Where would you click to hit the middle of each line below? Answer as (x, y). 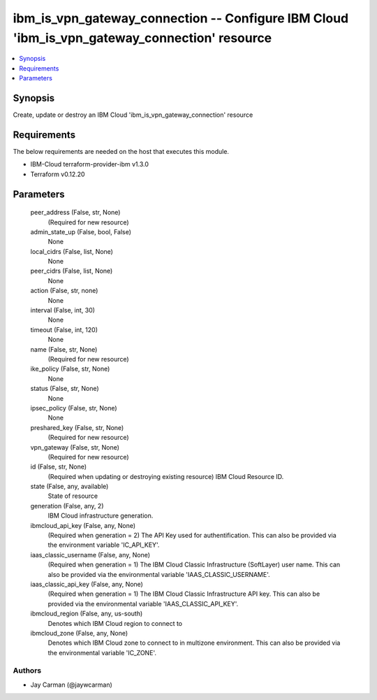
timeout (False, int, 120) (64, 329)
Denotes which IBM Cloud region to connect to (115, 623)
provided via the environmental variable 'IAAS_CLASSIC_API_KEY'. (143, 603)
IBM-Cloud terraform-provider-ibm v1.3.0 (90, 164)
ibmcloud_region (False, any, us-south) (87, 614)
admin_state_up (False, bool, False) (81, 231)
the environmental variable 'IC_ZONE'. (102, 652)
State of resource (73, 496)
